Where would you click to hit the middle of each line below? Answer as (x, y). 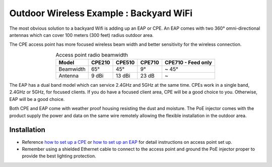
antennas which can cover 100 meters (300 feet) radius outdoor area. (81, 35)
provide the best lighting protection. (59, 156)
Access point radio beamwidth (92, 54)
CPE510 (125, 63)
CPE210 (100, 63)
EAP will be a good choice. (37, 99)
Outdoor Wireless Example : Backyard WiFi (101, 13)
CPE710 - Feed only (188, 63)
